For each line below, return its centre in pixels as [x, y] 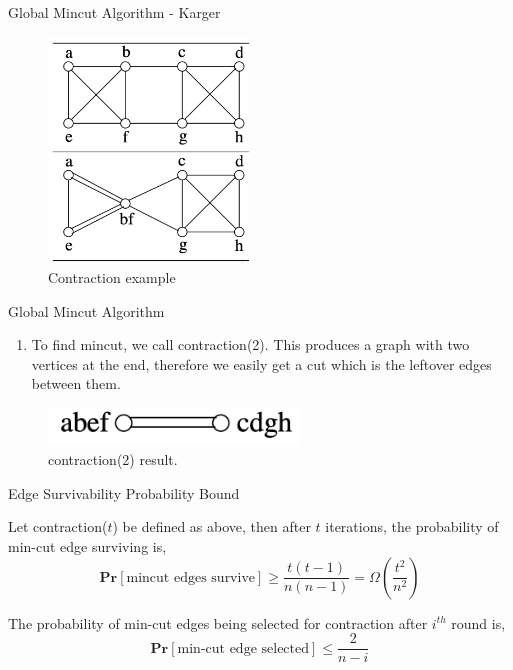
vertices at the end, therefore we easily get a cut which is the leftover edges [261, 363]
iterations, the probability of [412, 526]
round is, [478, 622]
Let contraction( [58, 526]
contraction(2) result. [113, 459]
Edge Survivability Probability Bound [124, 492]
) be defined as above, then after [211, 526]
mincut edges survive [191, 577]
